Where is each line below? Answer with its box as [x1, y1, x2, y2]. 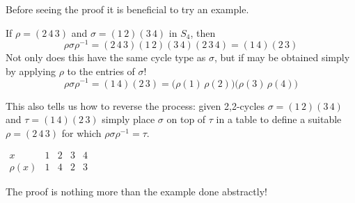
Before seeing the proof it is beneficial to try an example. [6, 2, 249, 16]
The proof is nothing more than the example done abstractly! [6, 184, 267, 199]
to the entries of [67, 63, 135, 78]
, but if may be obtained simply [214, 50, 350, 65]
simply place [102, 112, 155, 127]
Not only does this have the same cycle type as [6, 50, 206, 65]
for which [61, 125, 102, 140]
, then [190, 25, 216, 40]
